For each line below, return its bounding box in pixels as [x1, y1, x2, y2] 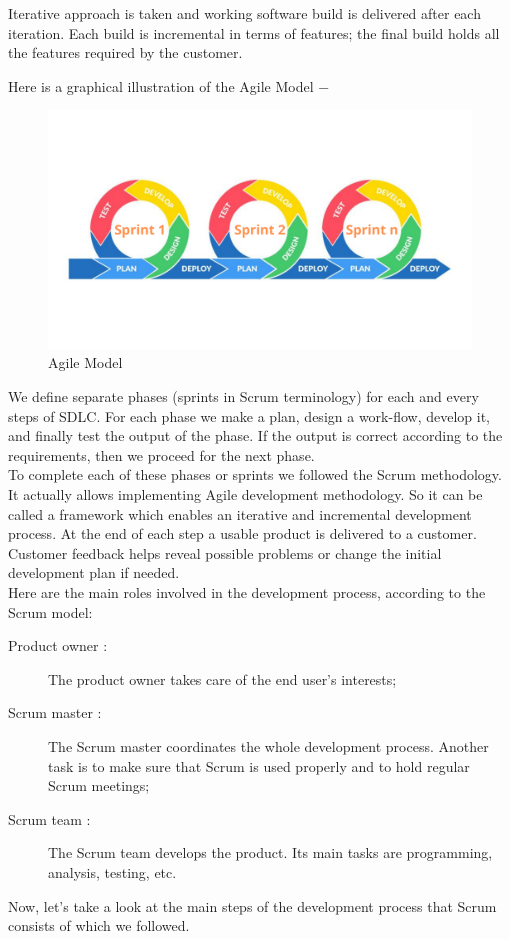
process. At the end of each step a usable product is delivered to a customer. [8, 523, 477, 544]
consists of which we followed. [8, 915, 190, 936]
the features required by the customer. [8, 42, 243, 63]
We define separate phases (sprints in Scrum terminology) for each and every [8, 386, 479, 407]
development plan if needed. [8, 562, 180, 583]
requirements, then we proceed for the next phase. [8, 444, 315, 465]
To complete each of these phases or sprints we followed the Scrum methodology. [8, 464, 502, 485]
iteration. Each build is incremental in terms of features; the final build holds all [8, 22, 500, 43]
